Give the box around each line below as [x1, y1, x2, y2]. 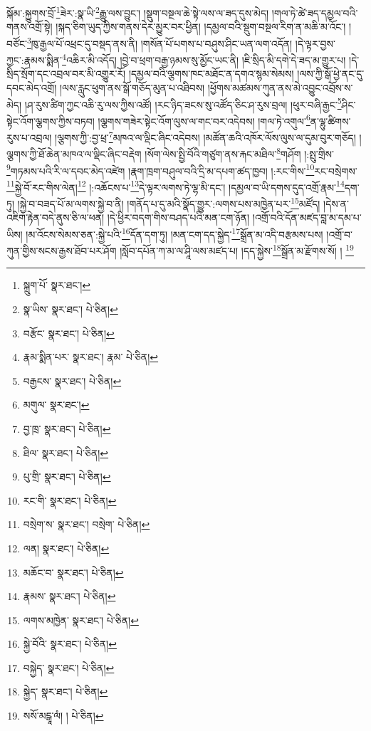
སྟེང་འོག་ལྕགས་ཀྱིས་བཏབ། [6, 113, 95, 128]
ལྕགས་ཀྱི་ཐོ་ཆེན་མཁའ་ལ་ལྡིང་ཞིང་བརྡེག [6, 146, 142, 161]
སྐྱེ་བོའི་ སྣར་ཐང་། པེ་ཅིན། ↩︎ [23, 636, 117, 651]
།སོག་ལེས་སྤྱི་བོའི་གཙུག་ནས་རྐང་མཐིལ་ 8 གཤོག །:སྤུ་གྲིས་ [145, 144, 334, 161]
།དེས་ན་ [323, 196, 349, 211]
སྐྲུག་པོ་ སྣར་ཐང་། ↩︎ [23, 278, 91, 293]
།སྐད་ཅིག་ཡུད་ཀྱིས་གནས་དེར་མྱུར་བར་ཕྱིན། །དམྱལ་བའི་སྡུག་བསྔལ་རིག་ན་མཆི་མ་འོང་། [56, 19, 346, 34]
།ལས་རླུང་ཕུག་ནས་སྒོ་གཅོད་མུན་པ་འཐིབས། [59, 80, 205, 95]
